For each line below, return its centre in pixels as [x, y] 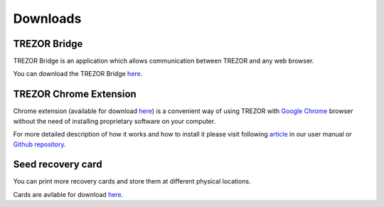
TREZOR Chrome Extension [75, 94]
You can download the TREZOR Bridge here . [78, 74]
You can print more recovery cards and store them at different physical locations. [132, 181]
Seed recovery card [58, 165]
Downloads [47, 18]
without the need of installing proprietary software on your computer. [114, 121]
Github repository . [40, 144]
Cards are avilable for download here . [68, 194]
